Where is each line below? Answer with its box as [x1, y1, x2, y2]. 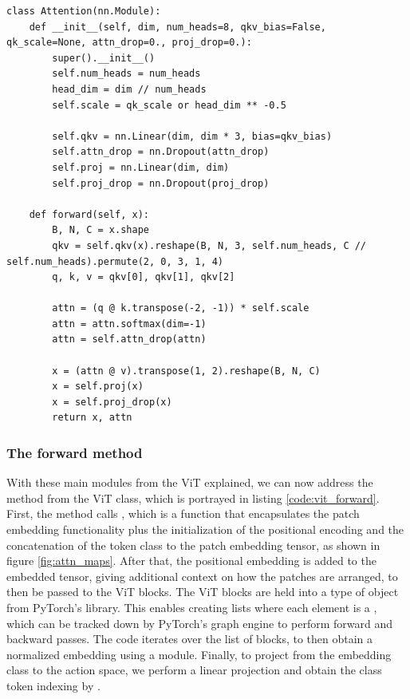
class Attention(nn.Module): [6, 6, 161, 17]
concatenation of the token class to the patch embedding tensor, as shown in [6, 536, 380, 553]
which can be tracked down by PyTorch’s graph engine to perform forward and [6, 614, 392, 631]
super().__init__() [52, 52, 156, 64]
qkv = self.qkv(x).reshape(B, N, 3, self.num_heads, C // [52, 239, 367, 251]
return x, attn [52, 412, 132, 424]
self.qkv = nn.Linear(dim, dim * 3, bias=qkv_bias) [52, 130, 333, 142]
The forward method [6, 442, 143, 462]
